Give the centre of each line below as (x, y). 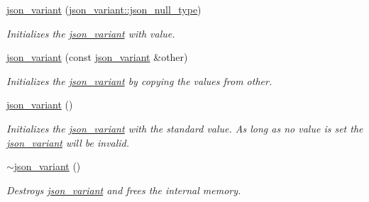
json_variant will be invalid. (68, 142)
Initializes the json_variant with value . (91, 33)
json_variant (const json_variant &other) (97, 57)
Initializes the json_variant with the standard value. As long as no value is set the (185, 128)
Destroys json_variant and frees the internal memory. (124, 190)
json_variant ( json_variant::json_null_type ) (104, 9)
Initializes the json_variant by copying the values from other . (139, 80)
